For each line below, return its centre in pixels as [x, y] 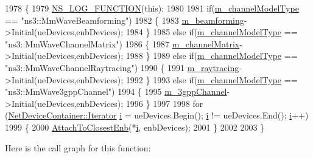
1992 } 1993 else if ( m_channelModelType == [212, 79]
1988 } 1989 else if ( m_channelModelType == [212, 56]
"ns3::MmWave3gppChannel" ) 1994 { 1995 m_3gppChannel [116, 91]
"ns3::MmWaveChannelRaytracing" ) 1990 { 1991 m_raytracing [122, 67]
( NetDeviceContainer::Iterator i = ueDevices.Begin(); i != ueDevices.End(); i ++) [157, 115]
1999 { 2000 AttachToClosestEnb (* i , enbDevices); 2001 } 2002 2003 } [135, 127]
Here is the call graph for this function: [78, 147]
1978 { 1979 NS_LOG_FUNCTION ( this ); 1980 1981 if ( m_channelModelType [152, 8]
